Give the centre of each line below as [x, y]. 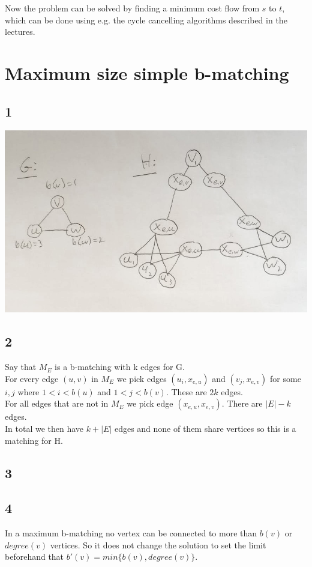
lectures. [20, 32]
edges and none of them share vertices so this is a [205, 429]
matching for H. [34, 440]
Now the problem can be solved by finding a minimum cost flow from [132, 8]
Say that [21, 367]
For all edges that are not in [57, 403]
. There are [242, 403]
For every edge [32, 378]
